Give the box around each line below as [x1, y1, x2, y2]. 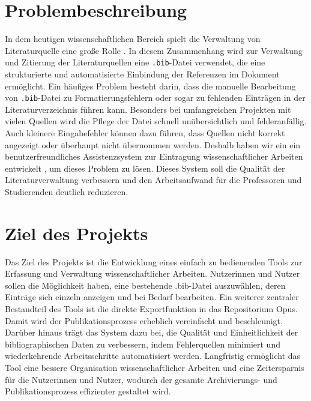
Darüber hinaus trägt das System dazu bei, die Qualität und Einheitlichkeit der [5, 326, 298, 339]
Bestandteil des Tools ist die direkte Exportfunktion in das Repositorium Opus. [5, 303, 298, 315]
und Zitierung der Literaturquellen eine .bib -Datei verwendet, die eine [5, 56, 265, 68]
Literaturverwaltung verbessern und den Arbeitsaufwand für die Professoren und [5, 173, 302, 186]
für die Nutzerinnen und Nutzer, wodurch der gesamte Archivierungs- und [5, 373, 277, 385]
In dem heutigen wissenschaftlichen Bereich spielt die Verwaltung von [5, 32, 261, 45]
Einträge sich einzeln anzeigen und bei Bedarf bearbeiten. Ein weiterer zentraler [5, 291, 299, 303]
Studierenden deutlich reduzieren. [5, 185, 128, 197]
